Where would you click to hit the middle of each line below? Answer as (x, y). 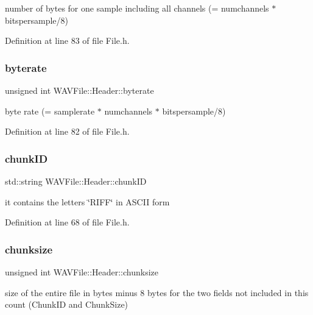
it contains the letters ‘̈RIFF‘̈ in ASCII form (87, 201)
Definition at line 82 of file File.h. (67, 131)
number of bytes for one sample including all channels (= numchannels (137, 8)
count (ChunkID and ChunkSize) (67, 304)
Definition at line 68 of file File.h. (67, 222)
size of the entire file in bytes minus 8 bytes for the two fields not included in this (157, 292)
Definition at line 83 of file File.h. (67, 41)
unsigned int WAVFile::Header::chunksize (82, 272)
